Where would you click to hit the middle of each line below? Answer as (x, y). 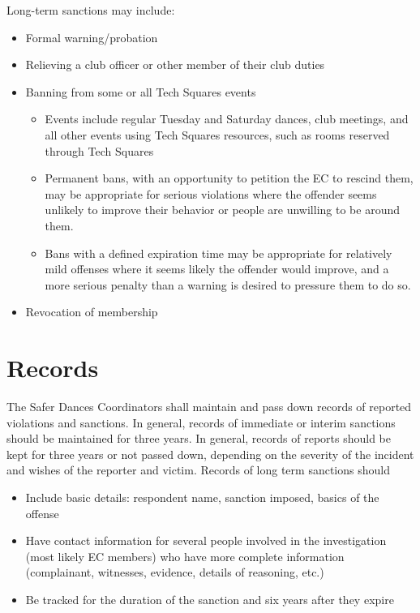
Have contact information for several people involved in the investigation (206, 540)
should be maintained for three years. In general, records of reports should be (199, 438)
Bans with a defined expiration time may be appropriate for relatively (219, 253)
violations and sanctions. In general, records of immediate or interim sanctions (201, 422)
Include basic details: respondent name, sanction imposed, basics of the (202, 497)
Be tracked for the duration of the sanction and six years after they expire (210, 599)
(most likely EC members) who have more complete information (185, 556)
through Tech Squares (99, 150)
